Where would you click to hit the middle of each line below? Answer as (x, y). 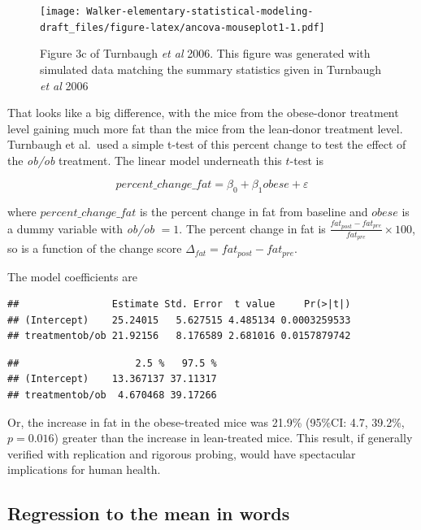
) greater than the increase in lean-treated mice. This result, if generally (233, 438)
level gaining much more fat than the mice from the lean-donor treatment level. (205, 128)
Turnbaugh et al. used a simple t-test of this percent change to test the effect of (207, 144)
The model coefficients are (72, 276)
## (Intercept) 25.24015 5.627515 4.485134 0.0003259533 (179, 320)
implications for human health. (84, 469)
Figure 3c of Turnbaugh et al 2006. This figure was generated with (205, 53)
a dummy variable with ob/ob (81, 228)
